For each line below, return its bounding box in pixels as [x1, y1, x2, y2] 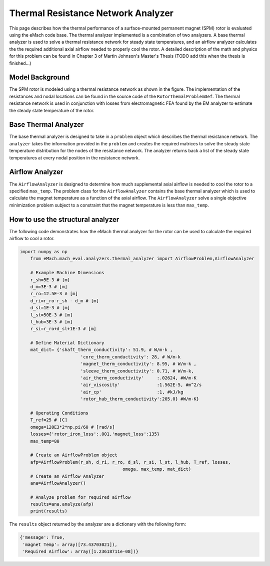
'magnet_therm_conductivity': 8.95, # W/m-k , [80, 361, 197, 367]
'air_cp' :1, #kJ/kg [80, 389, 183, 395]
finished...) [9, 60, 31, 66]
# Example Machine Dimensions [30, 270, 104, 276]
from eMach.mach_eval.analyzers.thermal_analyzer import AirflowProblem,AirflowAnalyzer [30, 256, 254, 262]
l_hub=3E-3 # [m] [30, 319, 73, 324]
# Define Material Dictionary [30, 340, 104, 346]
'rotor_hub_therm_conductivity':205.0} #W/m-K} [80, 396, 199, 402]
